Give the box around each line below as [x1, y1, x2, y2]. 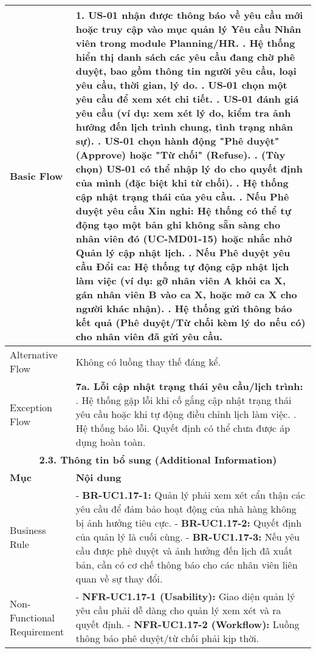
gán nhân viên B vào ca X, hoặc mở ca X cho [75, 287, 297, 301]
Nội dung [75, 470, 122, 484]
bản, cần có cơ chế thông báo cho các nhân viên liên [75, 558, 298, 572]
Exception [10, 400, 53, 414]
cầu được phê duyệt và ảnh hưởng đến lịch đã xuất [75, 544, 293, 558]
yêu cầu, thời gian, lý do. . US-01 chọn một [75, 78, 287, 92]
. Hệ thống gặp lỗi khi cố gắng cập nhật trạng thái [75, 393, 292, 407]
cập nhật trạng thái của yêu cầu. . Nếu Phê [75, 190, 289, 203]
